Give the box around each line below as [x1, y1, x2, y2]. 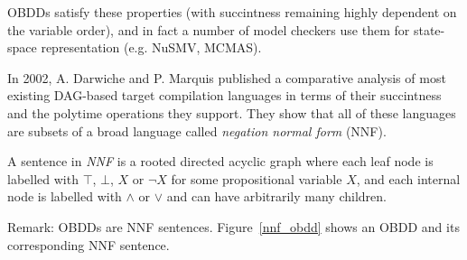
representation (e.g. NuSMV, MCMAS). [41, 38, 262, 57]
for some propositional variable [171, 169, 342, 188]
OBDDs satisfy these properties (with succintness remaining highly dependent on [7, 3, 457, 21]
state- [413, 20, 445, 39]
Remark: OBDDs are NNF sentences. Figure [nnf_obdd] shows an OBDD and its [7, 217, 460, 236]
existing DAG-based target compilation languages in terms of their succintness [7, 86, 442, 105]
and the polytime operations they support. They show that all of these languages [7, 103, 456, 122]
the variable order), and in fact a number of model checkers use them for [7, 20, 410, 39]
